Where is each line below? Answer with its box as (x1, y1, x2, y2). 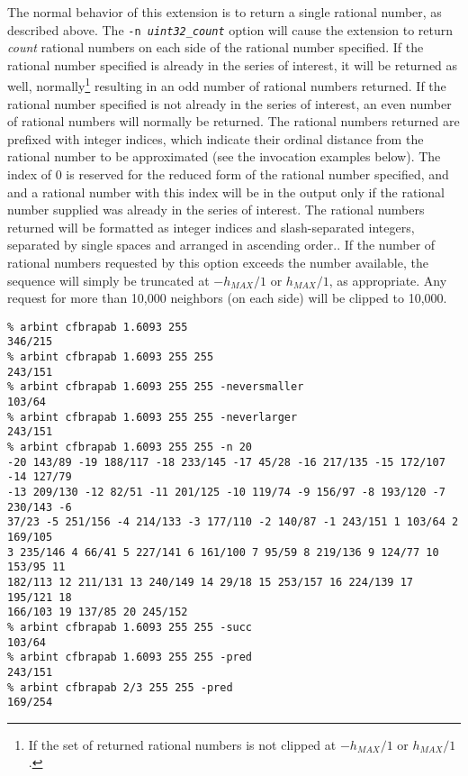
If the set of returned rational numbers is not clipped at (28, 735, 337, 753)
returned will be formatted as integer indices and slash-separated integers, (7, 217, 415, 236)
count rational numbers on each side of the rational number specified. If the (7, 38, 424, 57)
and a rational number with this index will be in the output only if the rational (7, 182, 445, 201)
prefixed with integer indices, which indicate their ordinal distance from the (7, 129, 424, 148)
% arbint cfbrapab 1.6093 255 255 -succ (7, 620, 253, 634)
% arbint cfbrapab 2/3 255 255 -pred (7, 680, 233, 694)
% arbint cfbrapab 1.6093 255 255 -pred (7, 651, 253, 664)
